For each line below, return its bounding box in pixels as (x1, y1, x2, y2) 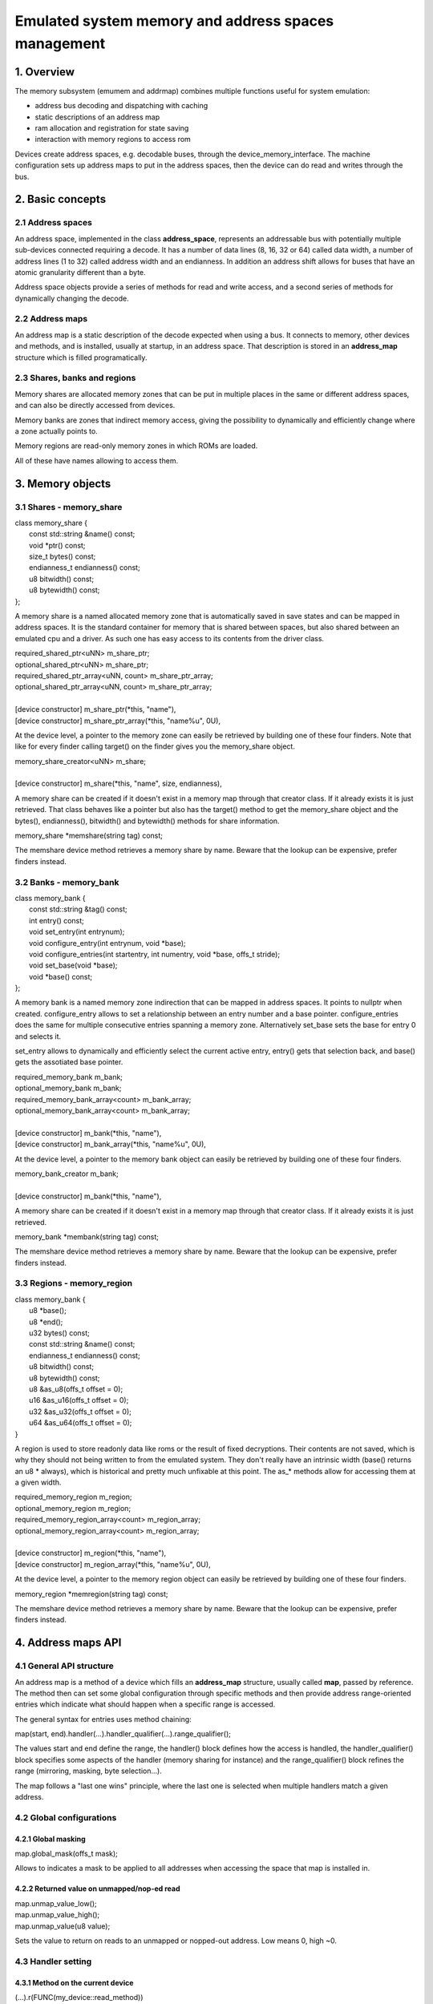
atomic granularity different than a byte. (14, 267, 146, 277)
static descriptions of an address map (34, 112, 160, 122)
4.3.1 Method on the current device (14, 1978, 134, 1987)
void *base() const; (29, 972, 93, 981)
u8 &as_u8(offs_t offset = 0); (29, 1384, 123, 1394)
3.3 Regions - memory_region (14, 1278, 133, 1289)
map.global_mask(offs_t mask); (14, 1848, 118, 1858)
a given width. (14, 1477, 62, 1487)
